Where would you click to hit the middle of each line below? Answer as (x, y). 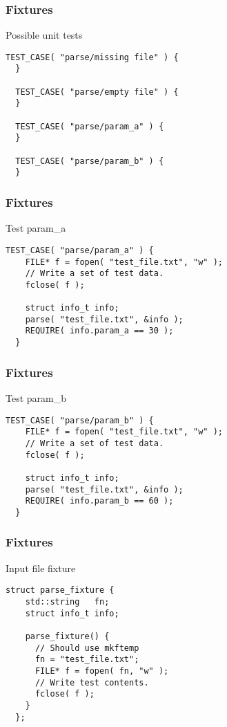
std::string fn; (67, 601)
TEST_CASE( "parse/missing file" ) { (92, 57)
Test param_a (36, 228)
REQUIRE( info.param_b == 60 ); (99, 501)
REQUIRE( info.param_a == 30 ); (99, 331)
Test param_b (36, 397)
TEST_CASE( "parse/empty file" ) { (97, 92)
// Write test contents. (92, 682)
